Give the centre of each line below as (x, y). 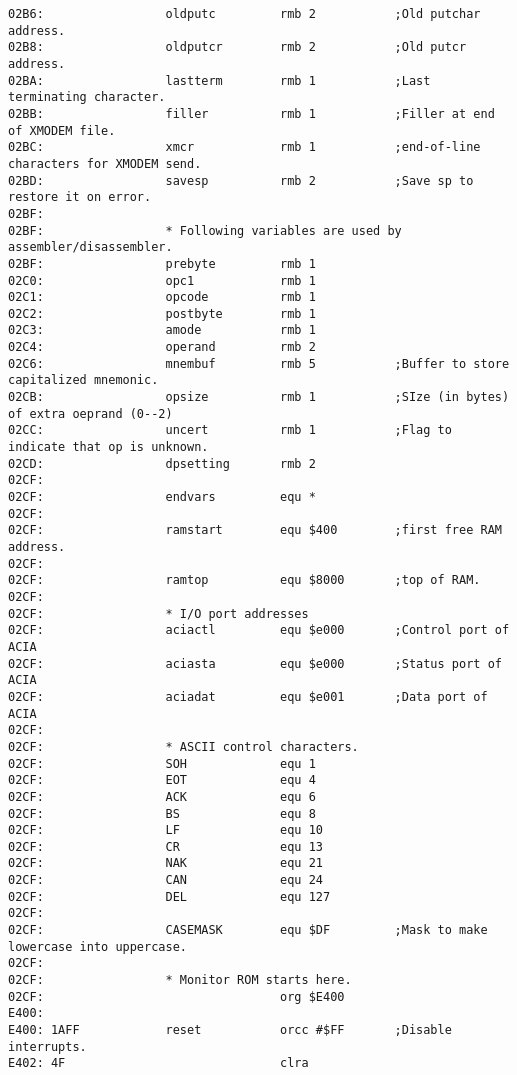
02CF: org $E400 (176, 996)
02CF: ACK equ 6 (162, 796)
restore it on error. (80, 197)
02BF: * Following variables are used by (205, 230)
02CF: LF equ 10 (165, 830)
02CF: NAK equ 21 (165, 863)
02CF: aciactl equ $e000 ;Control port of (259, 630)
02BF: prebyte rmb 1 (162, 263)
